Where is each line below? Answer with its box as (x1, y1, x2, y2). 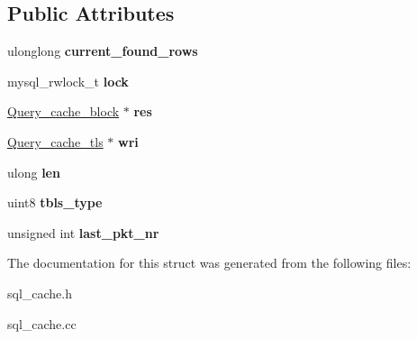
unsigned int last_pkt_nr (7, 223, 159, 242)
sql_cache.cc (7, 314, 77, 333)
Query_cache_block (7, 102, 120, 121)
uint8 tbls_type (7, 193, 103, 212)
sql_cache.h (7, 283, 73, 302)
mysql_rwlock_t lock (7, 71, 129, 90)
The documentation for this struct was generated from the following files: (7, 253, 412, 272)
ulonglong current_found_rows (7, 41, 198, 60)
